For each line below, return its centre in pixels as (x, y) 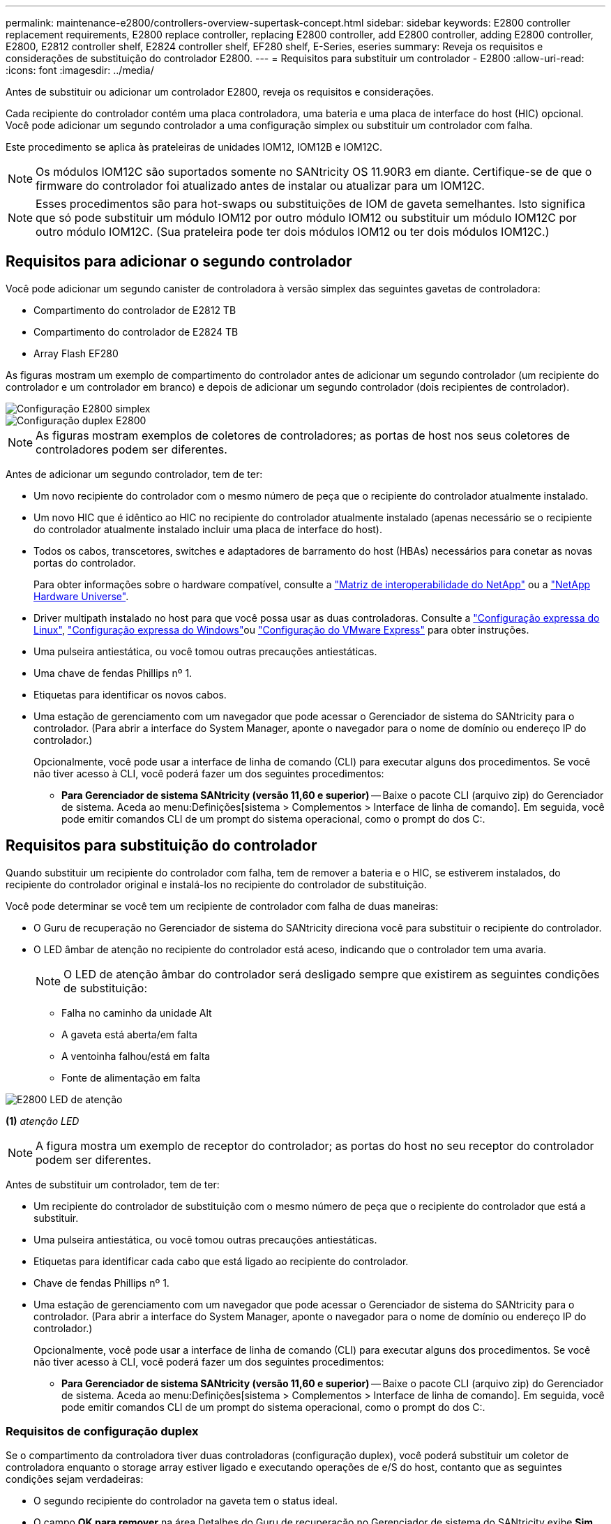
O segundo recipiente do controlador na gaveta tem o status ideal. (186, 1501)
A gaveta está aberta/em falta (129, 1034)
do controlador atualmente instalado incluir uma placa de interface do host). (208, 529)
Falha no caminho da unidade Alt (137, 1013)
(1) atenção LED (43, 1121)
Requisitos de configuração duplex (102, 1432)
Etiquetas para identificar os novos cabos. (130, 694)
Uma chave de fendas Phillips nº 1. (113, 673)
